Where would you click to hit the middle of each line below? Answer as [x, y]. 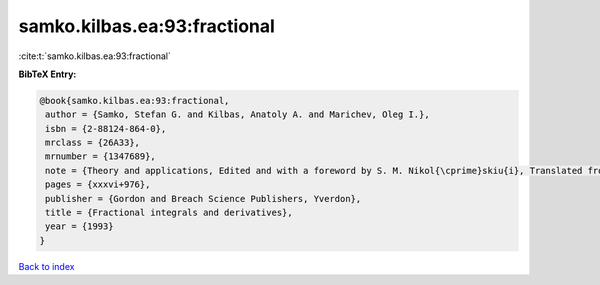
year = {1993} [79, 226]
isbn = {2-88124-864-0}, [106, 128]
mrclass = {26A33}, [92, 143]
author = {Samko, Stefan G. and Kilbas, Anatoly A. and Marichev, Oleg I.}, [237, 114]
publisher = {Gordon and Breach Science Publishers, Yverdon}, [203, 198]
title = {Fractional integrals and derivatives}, [169, 213]
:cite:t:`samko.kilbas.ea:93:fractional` [95, 56]
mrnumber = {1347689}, [101, 156]
